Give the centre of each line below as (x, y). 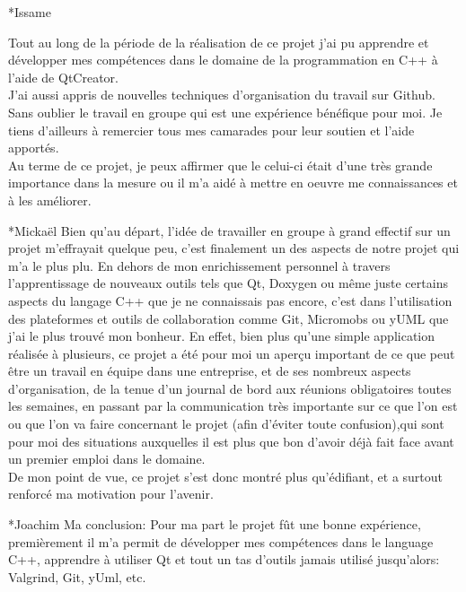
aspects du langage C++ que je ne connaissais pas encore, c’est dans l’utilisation (230, 300)
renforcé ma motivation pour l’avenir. (111, 494)
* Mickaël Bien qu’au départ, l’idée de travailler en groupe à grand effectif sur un (229, 230)
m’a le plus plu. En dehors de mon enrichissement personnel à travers (199, 265)
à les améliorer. (50, 200)
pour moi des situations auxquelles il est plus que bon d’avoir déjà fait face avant (231, 441)
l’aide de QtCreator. (63, 77)
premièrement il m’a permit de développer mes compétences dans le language (221, 541)
